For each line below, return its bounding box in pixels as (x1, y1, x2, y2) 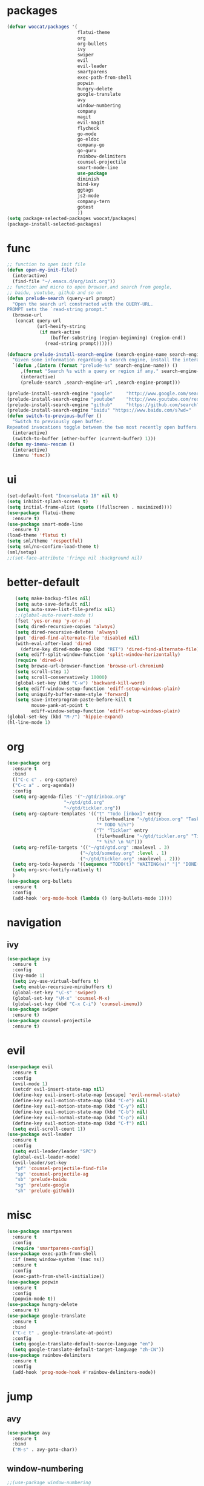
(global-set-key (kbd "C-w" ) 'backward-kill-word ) (15, 680, 146, 686)
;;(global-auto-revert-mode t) (15, 612, 94, 618)
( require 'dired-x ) (15, 657, 64, 664)
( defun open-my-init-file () (7, 267, 78, 273)
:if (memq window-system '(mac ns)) (12, 1256, 105, 1263)
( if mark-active (39, 329, 81, 335)
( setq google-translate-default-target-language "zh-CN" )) (12, 1347, 165, 1353)
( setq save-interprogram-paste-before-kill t (15, 697, 132, 703)
